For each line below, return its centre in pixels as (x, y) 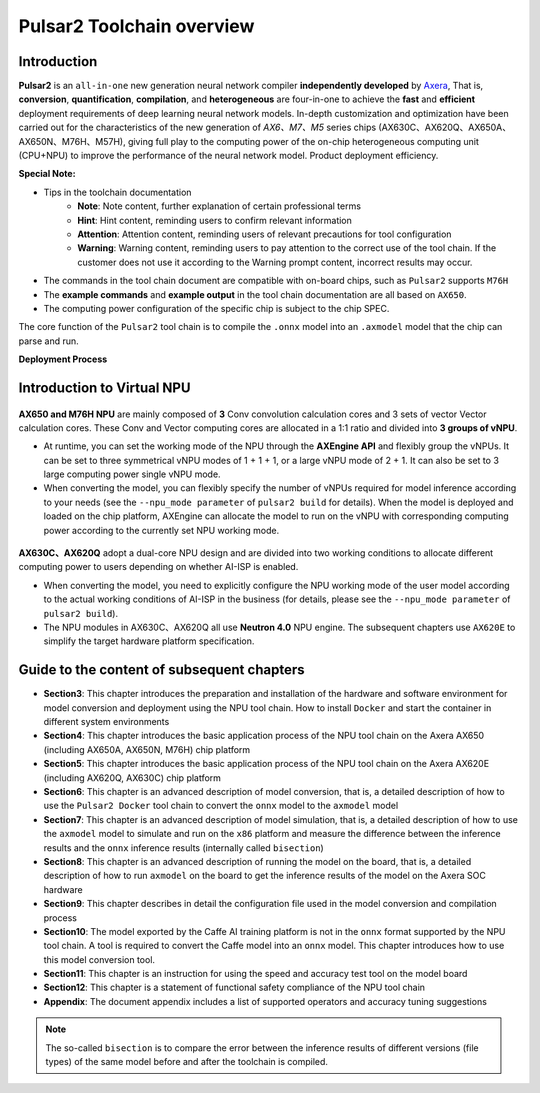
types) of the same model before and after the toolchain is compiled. (187, 1062)
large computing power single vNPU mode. (132, 474)
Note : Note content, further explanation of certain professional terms (219, 206)
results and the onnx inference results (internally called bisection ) (183, 847)
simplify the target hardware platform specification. (149, 641)
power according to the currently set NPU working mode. (161, 530)
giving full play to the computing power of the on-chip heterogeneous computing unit (303, 141)
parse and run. (48, 341)
